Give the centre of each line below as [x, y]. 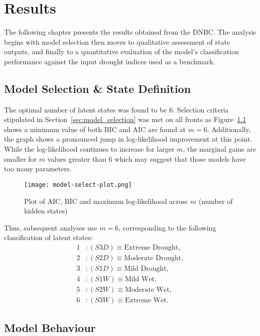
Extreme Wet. [147, 301]
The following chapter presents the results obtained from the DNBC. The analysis [130, 32]
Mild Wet [140, 279]
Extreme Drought [151, 247]
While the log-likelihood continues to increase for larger [89, 149]
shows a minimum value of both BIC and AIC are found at [95, 129]
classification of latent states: [48, 237]
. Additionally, [229, 129]
